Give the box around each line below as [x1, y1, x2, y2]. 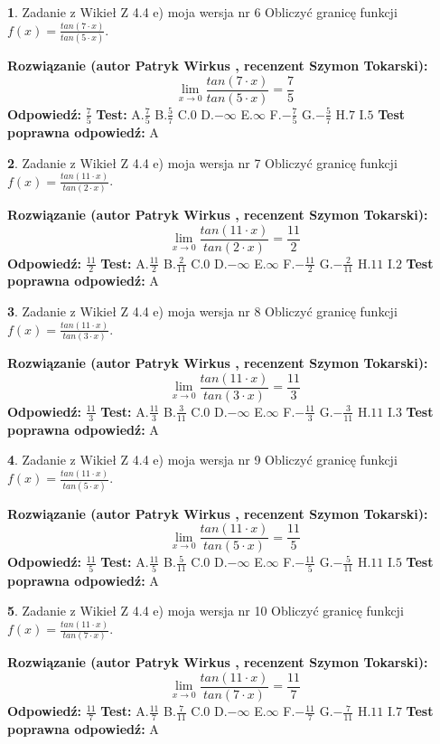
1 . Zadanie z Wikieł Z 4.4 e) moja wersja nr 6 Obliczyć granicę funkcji [7, 3, 398, 21]
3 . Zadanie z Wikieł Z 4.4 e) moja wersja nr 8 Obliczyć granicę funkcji [7, 302, 398, 321]
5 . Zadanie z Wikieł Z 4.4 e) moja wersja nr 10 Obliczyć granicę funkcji [7, 601, 404, 620]
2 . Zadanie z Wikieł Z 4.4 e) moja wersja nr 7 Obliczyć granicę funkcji [7, 153, 398, 172]
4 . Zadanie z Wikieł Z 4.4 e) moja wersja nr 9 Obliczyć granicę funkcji [7, 450, 398, 469]
